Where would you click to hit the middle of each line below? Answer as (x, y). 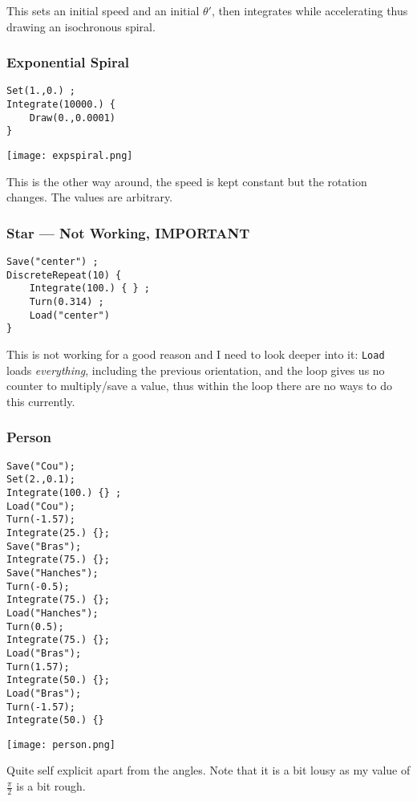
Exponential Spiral (68, 62)
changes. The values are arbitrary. (90, 197)
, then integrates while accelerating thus (310, 10)
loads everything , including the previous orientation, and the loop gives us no (196, 370)
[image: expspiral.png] (70, 156)
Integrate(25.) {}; (58, 533)
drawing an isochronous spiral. (81, 26)
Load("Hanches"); (53, 613)
